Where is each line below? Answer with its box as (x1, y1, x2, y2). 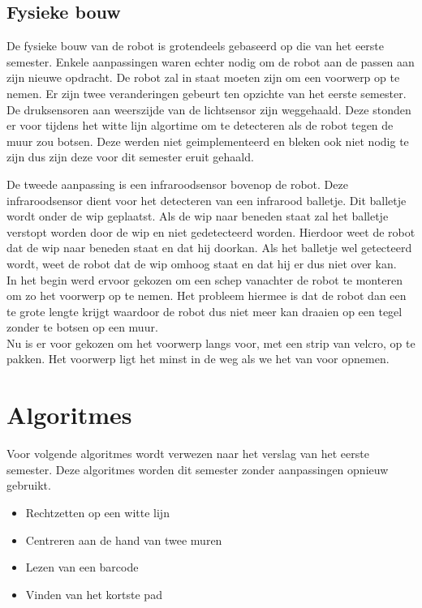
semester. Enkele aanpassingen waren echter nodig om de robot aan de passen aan (6, 53, 415, 70)
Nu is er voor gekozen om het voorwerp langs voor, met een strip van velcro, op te (6, 334, 416, 351)
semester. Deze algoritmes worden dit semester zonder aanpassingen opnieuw (6, 460, 389, 477)
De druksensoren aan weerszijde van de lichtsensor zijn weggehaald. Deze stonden (6, 101, 411, 118)
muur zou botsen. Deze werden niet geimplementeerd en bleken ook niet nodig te (6, 132, 409, 149)
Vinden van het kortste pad (25, 585, 162, 602)
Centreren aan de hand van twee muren (25, 531, 222, 548)
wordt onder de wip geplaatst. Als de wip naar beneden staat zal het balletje (6, 208, 389, 225)
